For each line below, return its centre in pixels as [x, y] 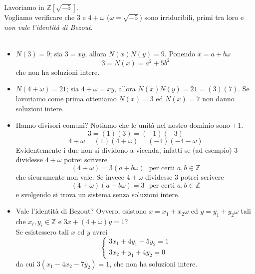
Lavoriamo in [24, 7]
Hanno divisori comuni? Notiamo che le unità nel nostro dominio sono [123, 125]
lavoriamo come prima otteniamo [66, 99]
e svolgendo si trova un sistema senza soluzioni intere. [98, 194]
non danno [218, 99]
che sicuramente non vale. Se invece [70, 177]
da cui [25, 263]
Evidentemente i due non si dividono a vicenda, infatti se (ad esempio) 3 [127, 149]
